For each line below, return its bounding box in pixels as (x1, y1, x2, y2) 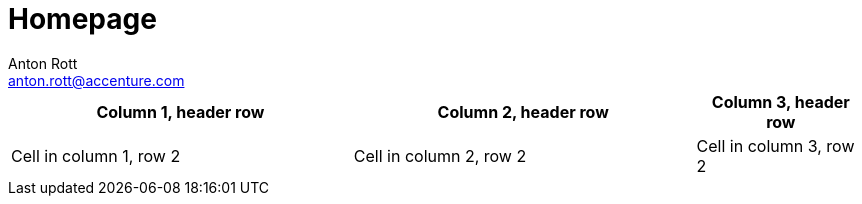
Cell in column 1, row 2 (11, 145, 181, 166)
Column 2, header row (437, 101, 609, 122)
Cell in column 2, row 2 (353, 145, 527, 166)
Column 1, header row (96, 101, 265, 122)
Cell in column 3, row (696, 135, 855, 156)
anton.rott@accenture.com (8, 71, 185, 89)
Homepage (8, 2, 157, 36)
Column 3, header (711, 91, 850, 112)
